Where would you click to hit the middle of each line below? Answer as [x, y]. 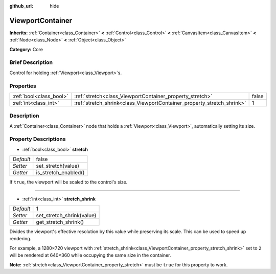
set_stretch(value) [57, 166]
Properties [23, 86]
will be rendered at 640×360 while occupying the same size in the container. [90, 255]
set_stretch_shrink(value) [66, 216]
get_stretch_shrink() [60, 222]
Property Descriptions [38, 139]
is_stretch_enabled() [60, 173]
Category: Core [26, 49]
